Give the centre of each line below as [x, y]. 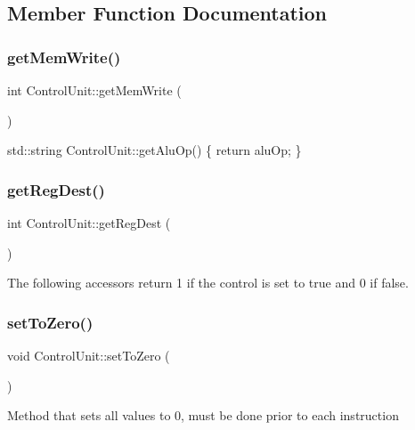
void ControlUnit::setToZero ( [89, 355]
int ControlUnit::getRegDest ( [89, 223]
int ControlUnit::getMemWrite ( [94, 90]
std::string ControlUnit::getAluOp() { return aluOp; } [155, 150]
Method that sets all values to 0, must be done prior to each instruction [203, 415]
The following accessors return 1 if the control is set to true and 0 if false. [208, 283]
